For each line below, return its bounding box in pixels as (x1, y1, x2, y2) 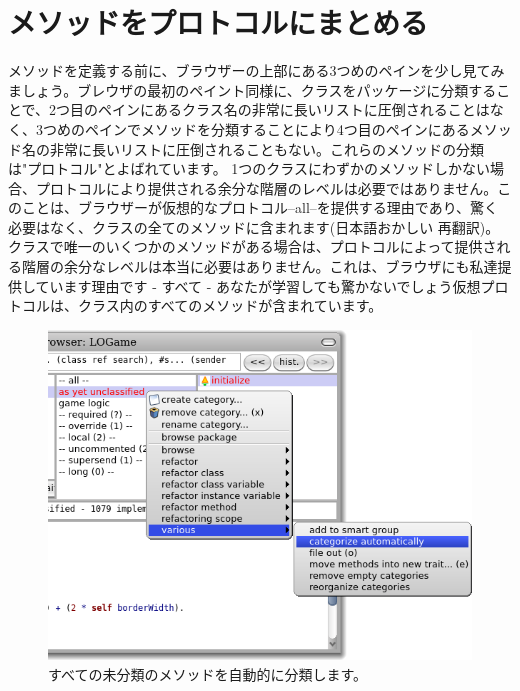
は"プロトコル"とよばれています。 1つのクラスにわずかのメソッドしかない (8, 158, 491, 179)
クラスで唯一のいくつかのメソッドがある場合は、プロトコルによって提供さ (8, 236, 497, 257)
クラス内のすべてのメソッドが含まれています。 (77, 295, 383, 316)
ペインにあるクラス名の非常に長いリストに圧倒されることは (98, 99, 490, 120)
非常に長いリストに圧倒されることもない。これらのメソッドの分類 (49, 138, 484, 159)
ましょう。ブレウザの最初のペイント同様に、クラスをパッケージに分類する (8, 79, 497, 100)
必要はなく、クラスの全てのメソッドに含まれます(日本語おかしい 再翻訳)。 (8, 216, 500, 237)
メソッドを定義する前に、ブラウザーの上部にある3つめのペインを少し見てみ (8, 60, 505, 81)
